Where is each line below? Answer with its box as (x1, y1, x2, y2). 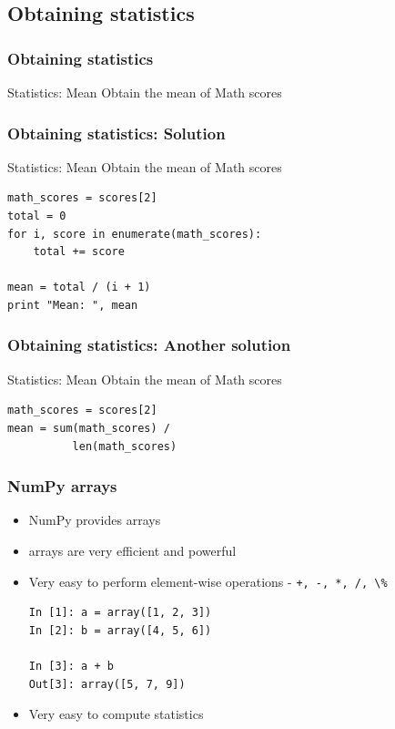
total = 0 (7, 210, 66, 222)
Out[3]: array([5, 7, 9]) (28, 677, 186, 691)
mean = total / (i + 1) (7, 281, 151, 294)
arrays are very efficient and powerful (28, 540, 237, 560)
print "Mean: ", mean (7, 298, 138, 312)
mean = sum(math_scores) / (7, 421, 170, 435)
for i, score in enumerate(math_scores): (7, 227, 262, 241)
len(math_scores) (72, 439, 177, 453)
